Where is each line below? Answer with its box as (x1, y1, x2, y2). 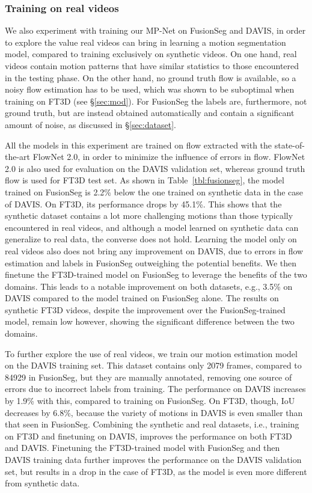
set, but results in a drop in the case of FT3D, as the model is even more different (5, 465, 307, 477)
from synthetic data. (5, 477, 80, 489)
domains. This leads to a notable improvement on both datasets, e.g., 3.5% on (5, 280, 293, 292)
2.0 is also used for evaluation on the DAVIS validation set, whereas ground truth (5, 162, 305, 174)
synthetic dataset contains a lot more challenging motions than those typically (5, 209, 293, 222)
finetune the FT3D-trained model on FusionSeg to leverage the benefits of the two (5, 268, 307, 281)
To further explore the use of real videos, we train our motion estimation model (5, 347, 298, 360)
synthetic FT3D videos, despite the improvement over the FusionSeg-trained (5, 303, 286, 316)
